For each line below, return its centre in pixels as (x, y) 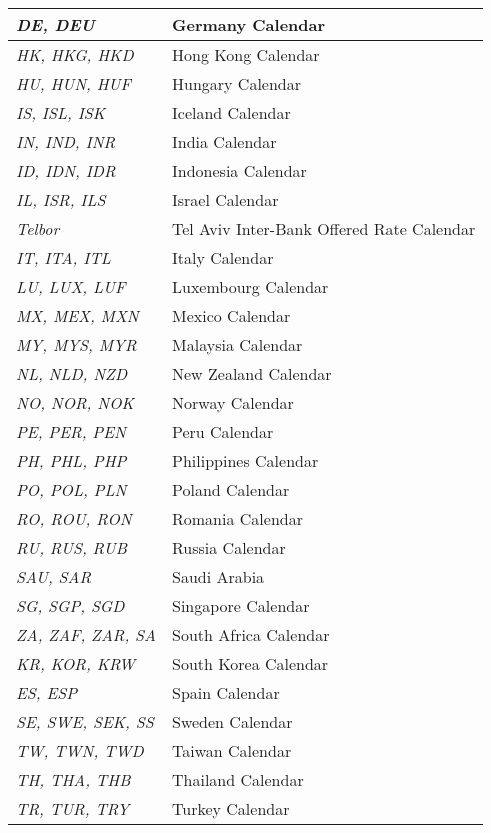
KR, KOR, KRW (75, 663)
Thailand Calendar (238, 779)
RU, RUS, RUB (71, 547)
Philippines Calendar (245, 460)
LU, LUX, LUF (71, 286)
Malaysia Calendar (237, 344)
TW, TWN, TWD (80, 750)
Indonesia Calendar (239, 170)
